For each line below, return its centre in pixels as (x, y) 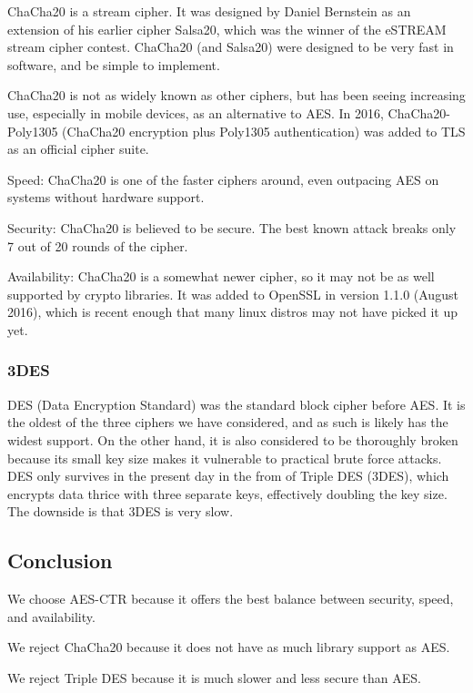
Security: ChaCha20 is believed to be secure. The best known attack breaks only (232, 227)
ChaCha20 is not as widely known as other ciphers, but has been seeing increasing (236, 95)
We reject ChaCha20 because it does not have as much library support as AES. (229, 647)
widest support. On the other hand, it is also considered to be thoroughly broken (233, 439)
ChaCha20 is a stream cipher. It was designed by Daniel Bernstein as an (209, 11)
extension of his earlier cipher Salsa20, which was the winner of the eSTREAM (227, 29)
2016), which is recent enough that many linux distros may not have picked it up (232, 312)
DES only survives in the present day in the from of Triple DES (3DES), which (228, 476)
